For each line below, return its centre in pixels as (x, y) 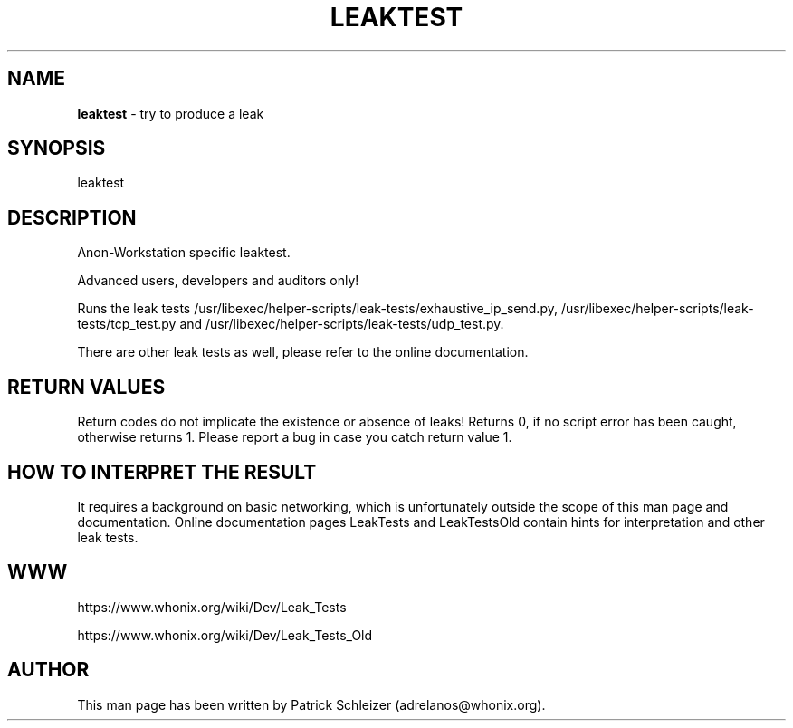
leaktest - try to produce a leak (171, 113)
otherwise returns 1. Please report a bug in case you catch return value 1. (295, 437)
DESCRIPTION (72, 217)
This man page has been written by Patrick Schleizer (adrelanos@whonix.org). (311, 704)
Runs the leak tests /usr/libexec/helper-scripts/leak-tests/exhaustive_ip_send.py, (317, 309)
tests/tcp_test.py (127, 324)
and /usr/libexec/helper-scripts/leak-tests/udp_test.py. (342, 324)
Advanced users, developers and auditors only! (218, 281)
